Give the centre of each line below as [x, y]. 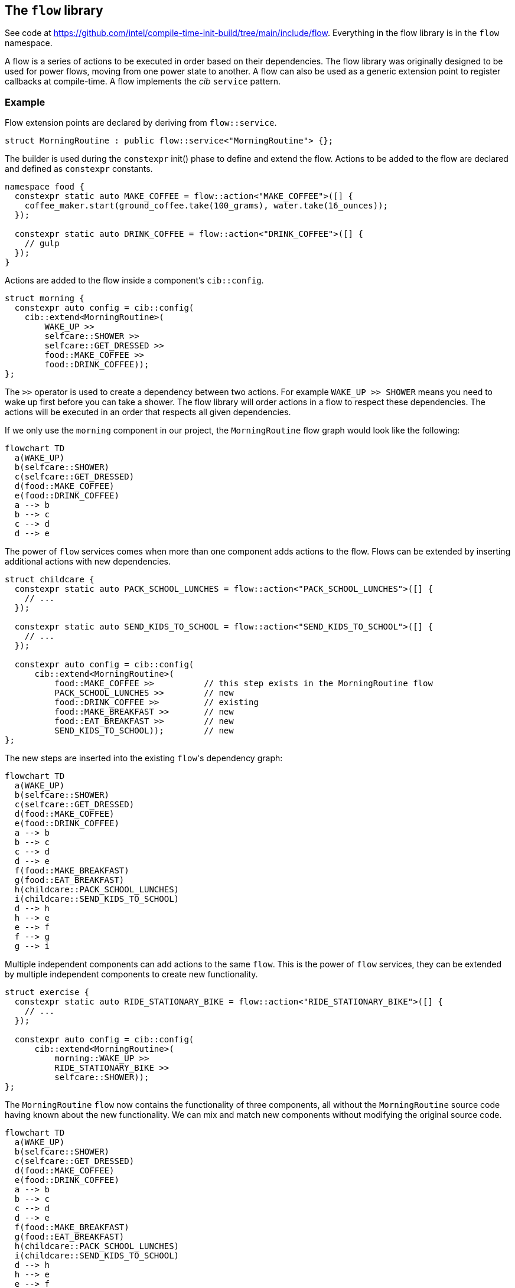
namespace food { [45, 187]
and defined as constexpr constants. [79, 169]
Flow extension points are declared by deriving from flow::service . [141, 123]
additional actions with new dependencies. [88, 562]
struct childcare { [50, 580]
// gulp [42, 244]
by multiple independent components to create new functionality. [131, 974]
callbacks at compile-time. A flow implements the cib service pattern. [143, 81]
